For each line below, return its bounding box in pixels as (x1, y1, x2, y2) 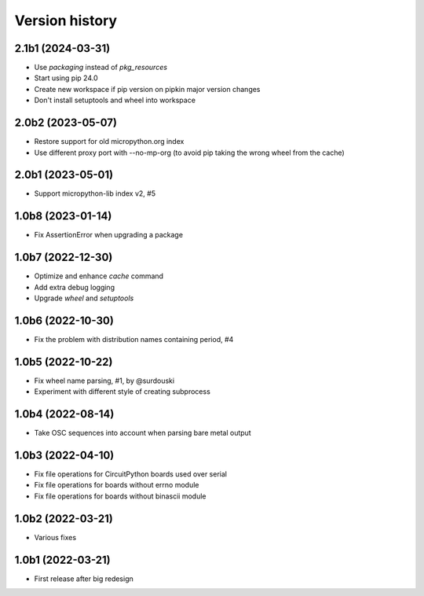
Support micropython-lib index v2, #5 (34, 189, 156, 198)
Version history (14, 12, 118, 29)
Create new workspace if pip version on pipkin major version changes (34, 84, 261, 94)
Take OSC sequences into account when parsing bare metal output (34, 429, 251, 438)
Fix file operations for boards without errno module (34, 480, 199, 490)
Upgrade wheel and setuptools (34, 293, 134, 303)
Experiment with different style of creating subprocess (34, 387, 211, 396)
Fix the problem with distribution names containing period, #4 (34, 334, 234, 344)
